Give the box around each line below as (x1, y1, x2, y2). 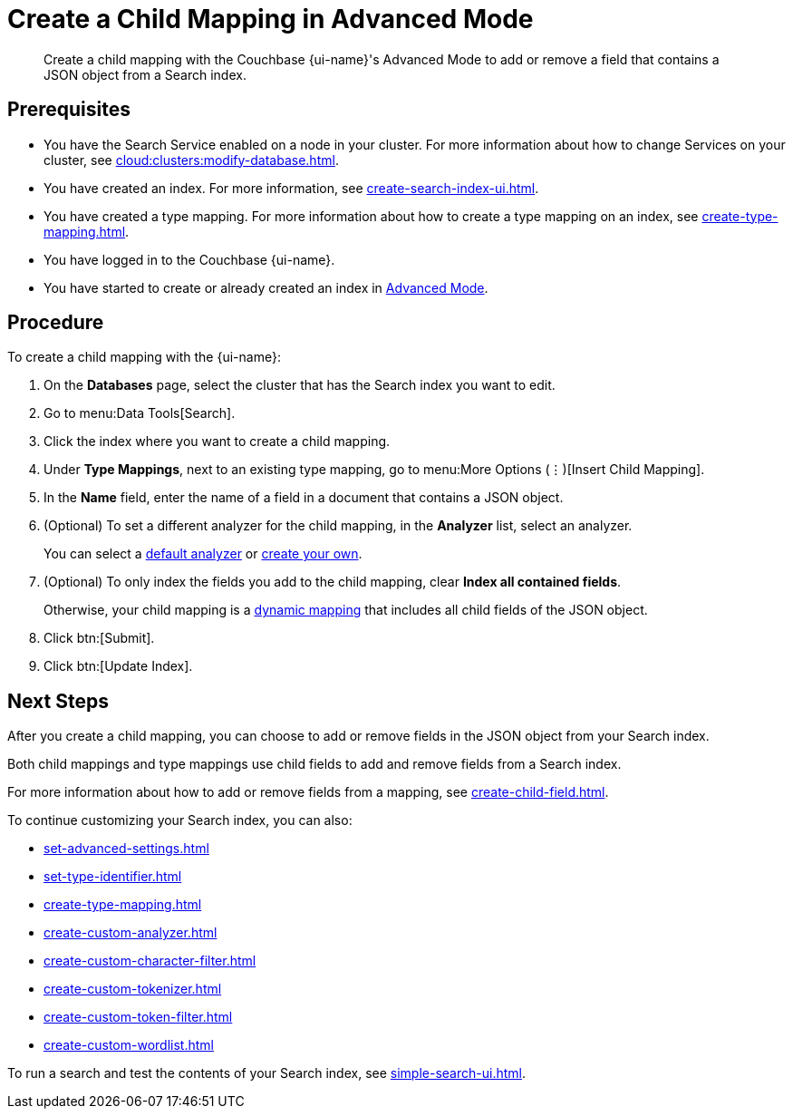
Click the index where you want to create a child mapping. (44, 433, 391, 450)
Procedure (7, 311, 104, 335)
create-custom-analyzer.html (44, 925, 218, 941)
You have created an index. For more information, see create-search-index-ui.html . (44, 180, 539, 196)
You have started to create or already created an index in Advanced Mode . (44, 279, 488, 296)
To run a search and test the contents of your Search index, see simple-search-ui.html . (7, 1065, 526, 1082)
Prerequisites (7, 98, 131, 121)
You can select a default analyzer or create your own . (44, 546, 363, 562)
